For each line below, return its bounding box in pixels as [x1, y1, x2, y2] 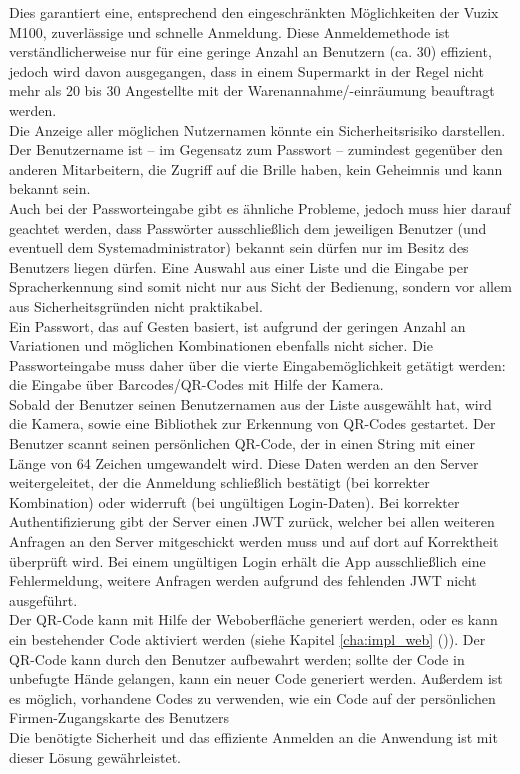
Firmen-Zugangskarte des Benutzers [9, 707, 230, 728]
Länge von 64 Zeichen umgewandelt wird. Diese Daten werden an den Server [9, 452, 479, 473]
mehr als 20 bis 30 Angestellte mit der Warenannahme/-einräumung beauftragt [9, 80, 495, 101]
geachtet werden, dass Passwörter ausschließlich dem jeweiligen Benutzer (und [9, 217, 487, 238]
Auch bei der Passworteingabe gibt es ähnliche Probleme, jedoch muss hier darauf [9, 197, 511, 218]
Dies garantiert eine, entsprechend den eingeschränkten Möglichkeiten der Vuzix [9, 2, 499, 22]
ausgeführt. [9, 589, 78, 610]
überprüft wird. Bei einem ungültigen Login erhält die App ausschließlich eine [9, 550, 486, 571]
